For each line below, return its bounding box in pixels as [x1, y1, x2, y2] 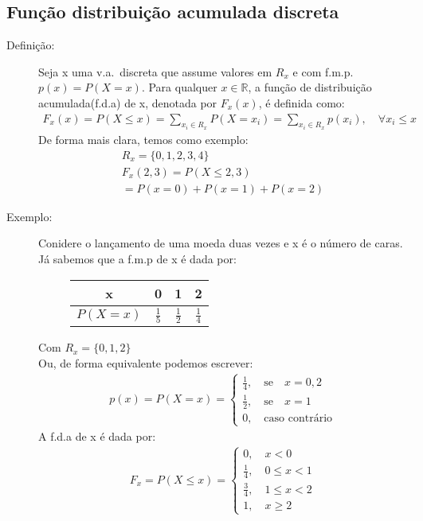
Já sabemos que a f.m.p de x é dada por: [38, 250, 237, 266]
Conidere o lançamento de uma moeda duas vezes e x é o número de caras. [38, 235, 403, 251]
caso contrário [264, 412, 333, 424]
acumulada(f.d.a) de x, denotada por [38, 94, 217, 111]
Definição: [6, 37, 55, 53]
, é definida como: [258, 94, 345, 111]
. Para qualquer [141, 79, 217, 95]
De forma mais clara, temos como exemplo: [38, 131, 249, 148]
